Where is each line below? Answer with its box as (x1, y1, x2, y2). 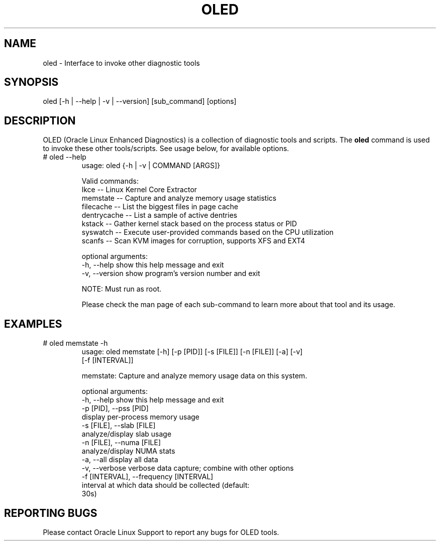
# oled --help (43, 153, 86, 162)
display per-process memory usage (81, 413, 200, 422)
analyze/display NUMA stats (81, 447, 175, 456)
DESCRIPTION (4, 114, 76, 127)
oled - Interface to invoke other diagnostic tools (43, 58, 200, 67)
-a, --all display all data (81, 455, 158, 464)
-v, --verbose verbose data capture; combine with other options (81, 464, 294, 473)
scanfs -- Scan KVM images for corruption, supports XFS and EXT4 (81, 236, 305, 245)
